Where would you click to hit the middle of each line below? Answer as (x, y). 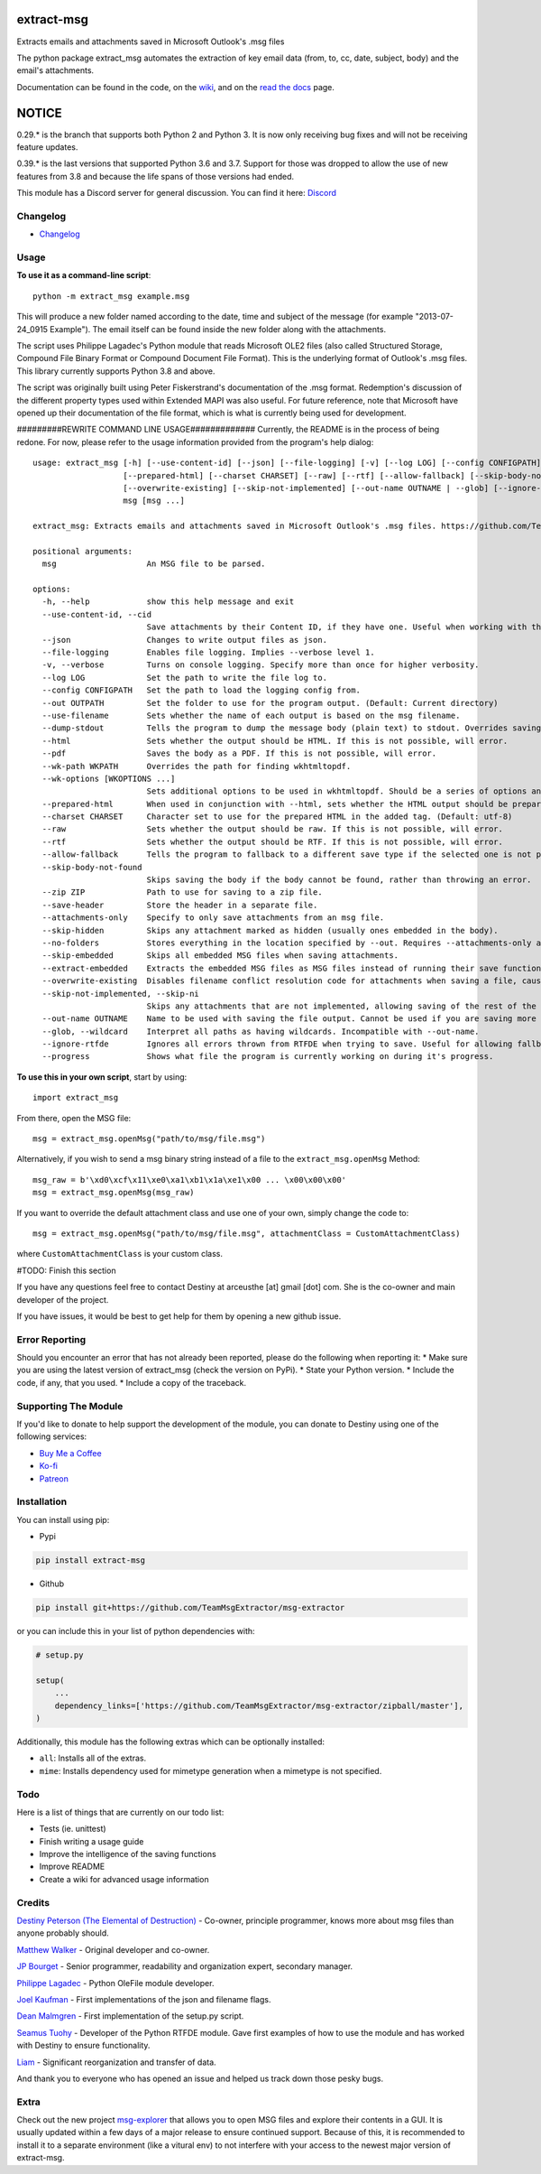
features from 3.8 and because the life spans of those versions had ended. (156, 176)
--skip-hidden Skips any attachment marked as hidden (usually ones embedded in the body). (270, 930)
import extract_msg (76, 1098)
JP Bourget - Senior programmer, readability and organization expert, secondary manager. (185, 1966)
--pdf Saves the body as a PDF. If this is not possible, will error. (239, 753)
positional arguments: (83, 551)
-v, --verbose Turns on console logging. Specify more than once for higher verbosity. (261, 665)
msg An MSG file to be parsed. (154, 564)
